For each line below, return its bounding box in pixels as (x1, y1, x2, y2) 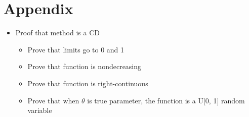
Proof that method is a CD (15, 27, 100, 38)
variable (27, 105, 52, 115)
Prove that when (27, 95, 79, 105)
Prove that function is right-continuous (27, 78, 148, 88)
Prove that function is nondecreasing (27, 61, 142, 72)
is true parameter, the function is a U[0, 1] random (87, 95, 245, 105)
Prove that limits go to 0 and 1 (27, 44, 124, 54)
